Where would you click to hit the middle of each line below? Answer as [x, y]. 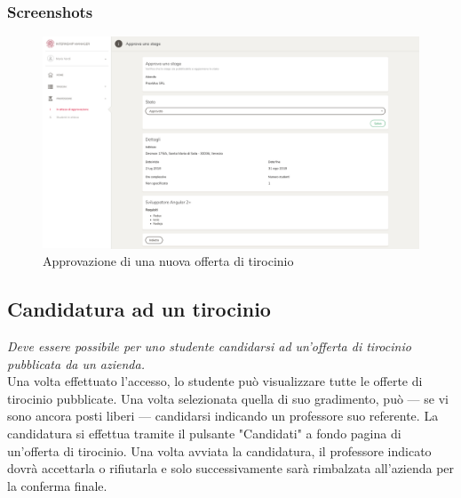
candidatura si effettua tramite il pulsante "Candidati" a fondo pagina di [204, 434]
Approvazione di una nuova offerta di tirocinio [168, 261]
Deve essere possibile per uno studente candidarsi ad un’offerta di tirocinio [209, 346]
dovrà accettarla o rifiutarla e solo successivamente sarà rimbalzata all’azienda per [231, 468]
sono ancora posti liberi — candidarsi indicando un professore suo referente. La [223, 416]
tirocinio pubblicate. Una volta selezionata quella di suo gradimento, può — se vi [228, 398]
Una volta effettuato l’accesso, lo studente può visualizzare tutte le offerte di [215, 381]
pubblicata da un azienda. [76, 363]
